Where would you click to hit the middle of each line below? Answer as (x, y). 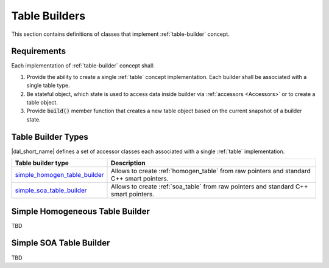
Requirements (39, 51)
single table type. (48, 86)
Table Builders (48, 16)
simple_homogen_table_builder (59, 175)
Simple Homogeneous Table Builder (81, 211)
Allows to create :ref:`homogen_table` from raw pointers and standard (210, 171)
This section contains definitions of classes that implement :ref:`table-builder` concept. (120, 34)
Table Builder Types (50, 137)
